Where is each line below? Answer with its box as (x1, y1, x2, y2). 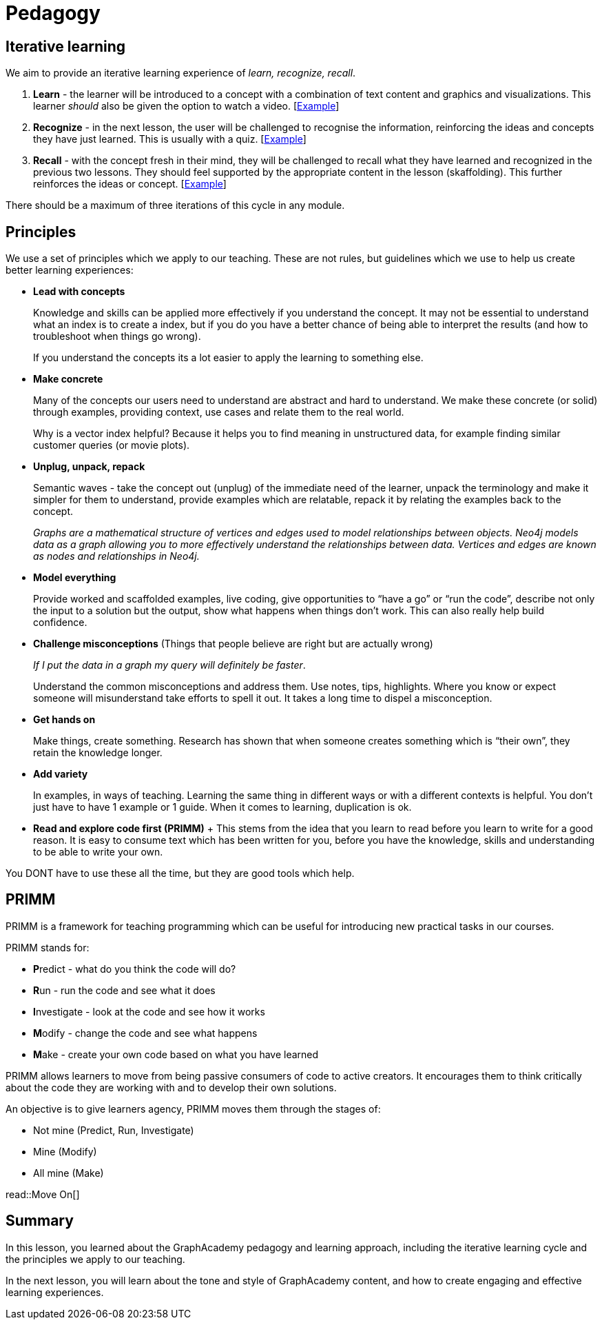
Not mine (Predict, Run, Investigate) (33, 1124, 194, 1136)
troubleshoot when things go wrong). (33, 330, 201, 343)
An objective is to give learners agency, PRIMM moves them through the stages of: (6, 1102, 381, 1115)
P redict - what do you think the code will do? (33, 962, 236, 975)
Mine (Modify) (33, 1145, 97, 1157)
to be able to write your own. (33, 846, 163, 858)
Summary (6, 1212, 74, 1230)
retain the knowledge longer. (33, 747, 163, 759)
